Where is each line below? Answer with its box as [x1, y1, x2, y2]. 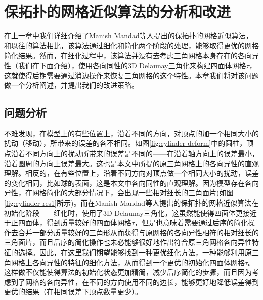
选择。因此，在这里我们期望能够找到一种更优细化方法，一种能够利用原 [18, 247, 252, 258]
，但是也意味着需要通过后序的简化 [135, 217, 248, 228]
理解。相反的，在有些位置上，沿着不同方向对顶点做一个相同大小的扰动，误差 [4, 168, 259, 178]
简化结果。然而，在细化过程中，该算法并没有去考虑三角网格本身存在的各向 [4, 50, 252, 61]
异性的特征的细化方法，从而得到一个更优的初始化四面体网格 [46, 257, 245, 267]
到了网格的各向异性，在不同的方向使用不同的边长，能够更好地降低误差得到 [11, 276, 259, 287]
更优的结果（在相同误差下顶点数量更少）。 [4, 286, 142, 297]
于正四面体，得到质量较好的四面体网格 [4, 217, 131, 228]
